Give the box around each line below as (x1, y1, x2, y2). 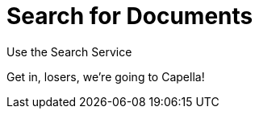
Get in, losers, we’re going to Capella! (6, 69, 205, 84)
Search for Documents (6, 2, 253, 30)
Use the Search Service (6, 44, 132, 59)
